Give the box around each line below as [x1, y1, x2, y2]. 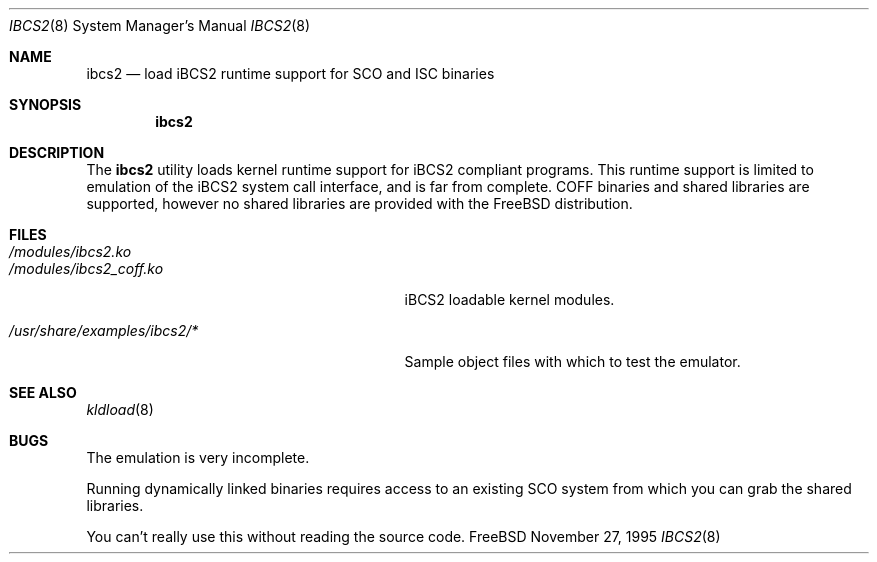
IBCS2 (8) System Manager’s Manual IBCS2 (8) [9, 17, 311, 34]
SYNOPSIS [9, 96, 82, 113]
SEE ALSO [9, 384, 77, 401]
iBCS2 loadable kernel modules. [404, 291, 615, 308]
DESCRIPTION [9, 144, 105, 161]
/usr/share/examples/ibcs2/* [9, 322, 199, 339]
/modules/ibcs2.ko [9, 243, 132, 260]
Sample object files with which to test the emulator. [404, 353, 741, 370]
